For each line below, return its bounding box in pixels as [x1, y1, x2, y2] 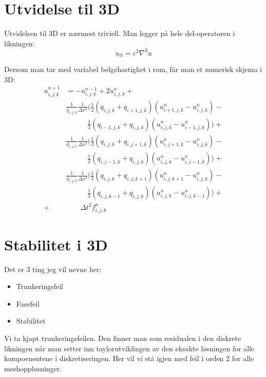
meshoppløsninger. [4, 363, 62, 373]
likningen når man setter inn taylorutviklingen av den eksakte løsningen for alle [4, 343, 255, 353]
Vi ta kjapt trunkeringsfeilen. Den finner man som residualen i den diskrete [4, 333, 241, 344]
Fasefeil [16, 298, 40, 309]
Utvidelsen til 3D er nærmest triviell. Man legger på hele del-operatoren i [4, 28, 235, 39]
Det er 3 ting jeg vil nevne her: [4, 263, 102, 274]
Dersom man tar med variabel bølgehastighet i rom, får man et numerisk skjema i [4, 64, 262, 75]
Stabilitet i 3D [4, 234, 108, 255]
